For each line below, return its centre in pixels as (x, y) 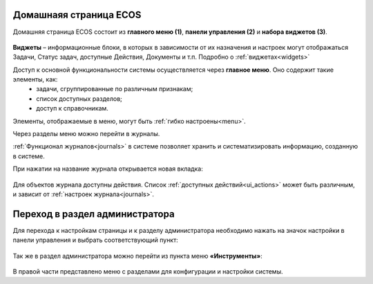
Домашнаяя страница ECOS (77, 15)
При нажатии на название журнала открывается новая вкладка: (108, 169)
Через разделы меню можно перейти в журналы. (86, 134)
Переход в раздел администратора (94, 214)
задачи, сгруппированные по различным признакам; (115, 89)
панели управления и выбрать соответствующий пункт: (96, 240)
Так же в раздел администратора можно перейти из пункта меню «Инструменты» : (137, 256)
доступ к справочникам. (72, 108)
